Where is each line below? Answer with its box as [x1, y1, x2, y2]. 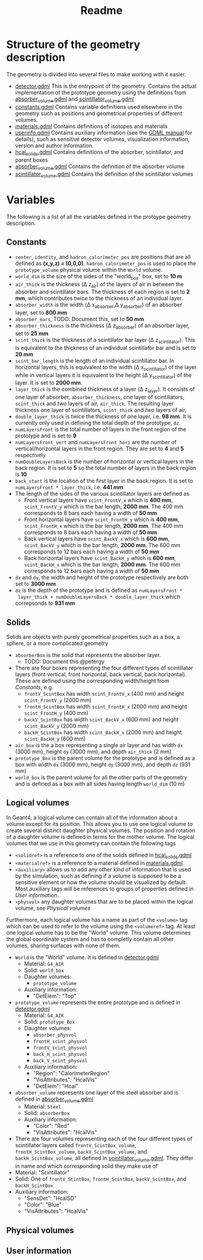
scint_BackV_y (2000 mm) [24, 722, 89, 730]
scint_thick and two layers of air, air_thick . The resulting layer [14, 400, 174, 407]
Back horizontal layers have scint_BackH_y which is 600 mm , [24, 555, 176, 562]
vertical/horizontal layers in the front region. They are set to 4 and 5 [14, 445, 184, 452]
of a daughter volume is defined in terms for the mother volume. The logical [6, 833, 195, 840]
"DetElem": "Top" [33, 992, 77, 999]
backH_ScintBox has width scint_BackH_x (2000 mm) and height [24, 728, 182, 736]
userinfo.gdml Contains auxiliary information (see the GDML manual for [14, 128, 193, 136]
